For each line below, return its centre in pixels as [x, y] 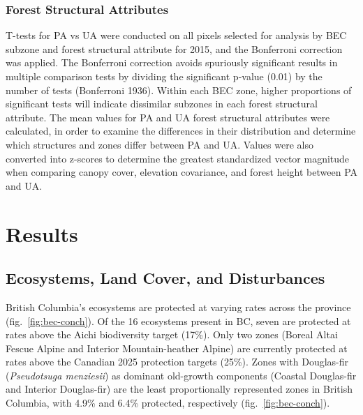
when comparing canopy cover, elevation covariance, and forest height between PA [182, 172]
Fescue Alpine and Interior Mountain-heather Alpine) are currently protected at [177, 348]
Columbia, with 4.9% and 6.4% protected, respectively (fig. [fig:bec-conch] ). [168, 403]
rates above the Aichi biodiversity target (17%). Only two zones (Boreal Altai [172, 334]
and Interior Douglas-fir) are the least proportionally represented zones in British [179, 389]
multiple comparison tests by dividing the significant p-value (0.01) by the [164, 76]
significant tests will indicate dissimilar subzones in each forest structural [162, 104]
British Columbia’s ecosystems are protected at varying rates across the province [178, 307]
